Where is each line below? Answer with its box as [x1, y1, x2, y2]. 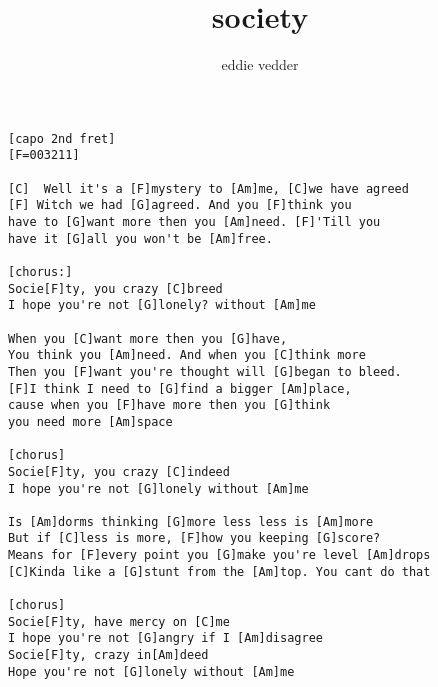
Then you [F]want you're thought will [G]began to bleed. [8, 364, 402, 379]
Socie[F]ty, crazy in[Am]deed [8, 648, 209, 663]
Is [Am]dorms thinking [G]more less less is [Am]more [8, 514, 374, 529]
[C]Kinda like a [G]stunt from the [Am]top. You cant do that [8, 564, 431, 579]
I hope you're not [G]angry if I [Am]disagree [8, 631, 323, 646]
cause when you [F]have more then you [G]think [8, 398, 331, 413]
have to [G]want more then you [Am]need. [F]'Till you [8, 215, 381, 229]
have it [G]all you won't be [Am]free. [8, 231, 273, 246]
